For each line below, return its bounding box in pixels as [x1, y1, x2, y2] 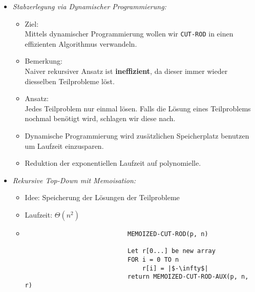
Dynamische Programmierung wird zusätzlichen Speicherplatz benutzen [25, 130, 249, 141]
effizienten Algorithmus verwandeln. [25, 38, 137, 49]
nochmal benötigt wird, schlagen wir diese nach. [25, 113, 176, 124]
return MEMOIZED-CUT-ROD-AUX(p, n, [128, 273, 249, 281]
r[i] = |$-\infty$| [142, 264, 208, 272]
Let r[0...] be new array [128, 247, 216, 255]
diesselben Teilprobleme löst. [25, 75, 115, 86]
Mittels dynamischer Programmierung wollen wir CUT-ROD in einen [25, 28, 233, 39]
